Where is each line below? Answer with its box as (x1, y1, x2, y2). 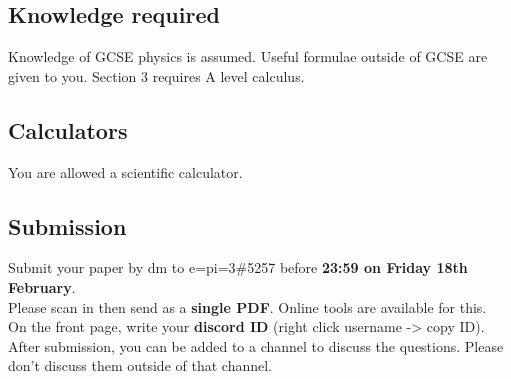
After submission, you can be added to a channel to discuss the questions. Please (8, 335, 504, 356)
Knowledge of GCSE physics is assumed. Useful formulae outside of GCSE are (8, 46, 488, 67)
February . (8, 276, 76, 297)
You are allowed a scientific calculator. (8, 161, 243, 182)
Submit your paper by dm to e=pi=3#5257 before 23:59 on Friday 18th (8, 257, 468, 278)
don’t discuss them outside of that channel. (8, 355, 272, 376)
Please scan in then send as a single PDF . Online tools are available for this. (8, 296, 487, 317)
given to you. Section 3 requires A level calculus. (8, 65, 305, 86)
